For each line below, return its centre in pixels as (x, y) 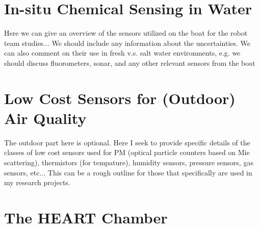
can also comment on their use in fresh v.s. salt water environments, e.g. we (122, 53)
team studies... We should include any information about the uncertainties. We (127, 43)
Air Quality (45, 118)
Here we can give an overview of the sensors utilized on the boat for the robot (126, 33)
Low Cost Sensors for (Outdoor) (120, 98)
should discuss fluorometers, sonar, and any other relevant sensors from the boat (130, 62)
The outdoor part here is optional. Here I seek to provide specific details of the (127, 142)
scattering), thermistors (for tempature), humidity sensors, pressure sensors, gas (129, 162)
